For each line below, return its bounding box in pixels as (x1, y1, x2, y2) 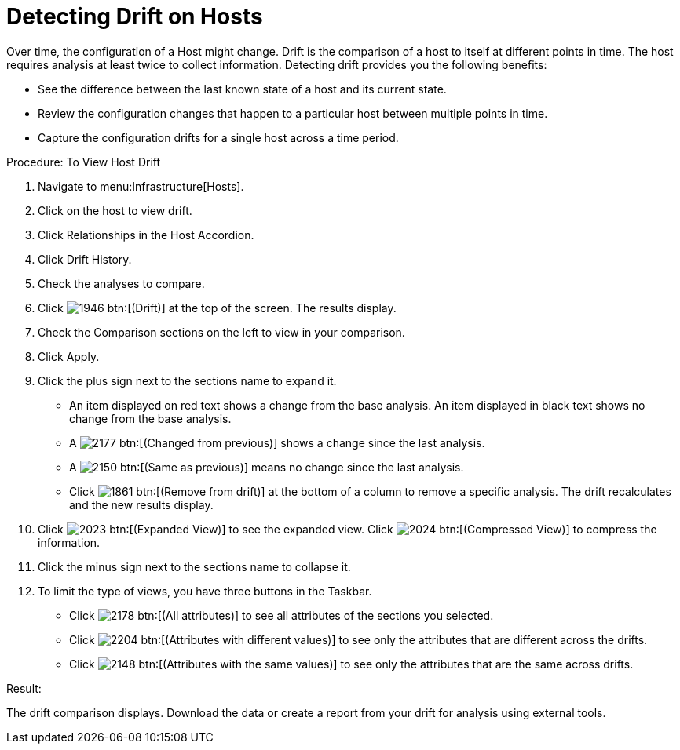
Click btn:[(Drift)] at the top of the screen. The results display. (38, 300, 397, 315)
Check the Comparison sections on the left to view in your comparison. (38, 325, 405, 339)
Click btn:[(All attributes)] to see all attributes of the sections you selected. (69, 608, 494, 622)
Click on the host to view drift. (38, 203, 192, 217)
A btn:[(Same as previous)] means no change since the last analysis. (69, 460, 464, 474)
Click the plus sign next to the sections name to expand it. (38, 373, 337, 388)
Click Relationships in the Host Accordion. (38, 228, 254, 242)
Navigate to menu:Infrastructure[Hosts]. (38, 179, 244, 193)
